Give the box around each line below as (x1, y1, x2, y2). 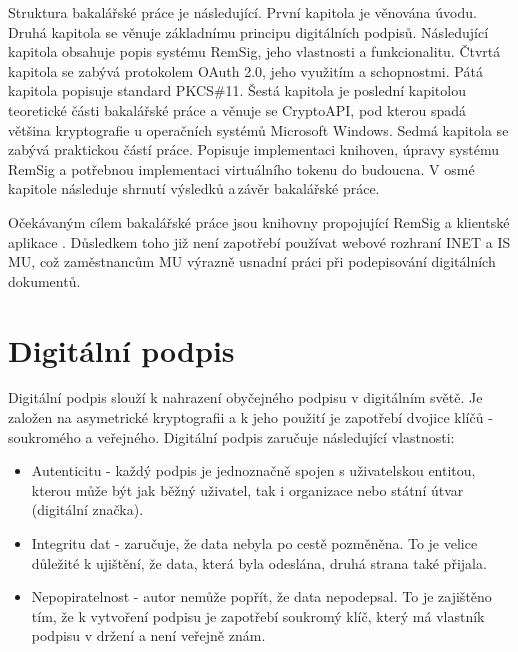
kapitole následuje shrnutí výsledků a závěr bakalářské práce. (8, 178, 380, 199)
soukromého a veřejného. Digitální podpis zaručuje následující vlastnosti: (8, 426, 455, 447)
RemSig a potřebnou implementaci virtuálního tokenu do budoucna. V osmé (8, 158, 475, 179)
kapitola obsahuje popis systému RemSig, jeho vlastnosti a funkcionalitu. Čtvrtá (8, 41, 501, 62)
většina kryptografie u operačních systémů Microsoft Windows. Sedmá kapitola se (8, 119, 509, 140)
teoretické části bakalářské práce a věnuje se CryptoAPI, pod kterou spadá (8, 99, 467, 120)
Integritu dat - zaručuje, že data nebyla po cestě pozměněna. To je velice (31, 533, 478, 553)
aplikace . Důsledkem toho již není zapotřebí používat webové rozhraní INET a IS (8, 231, 511, 252)
